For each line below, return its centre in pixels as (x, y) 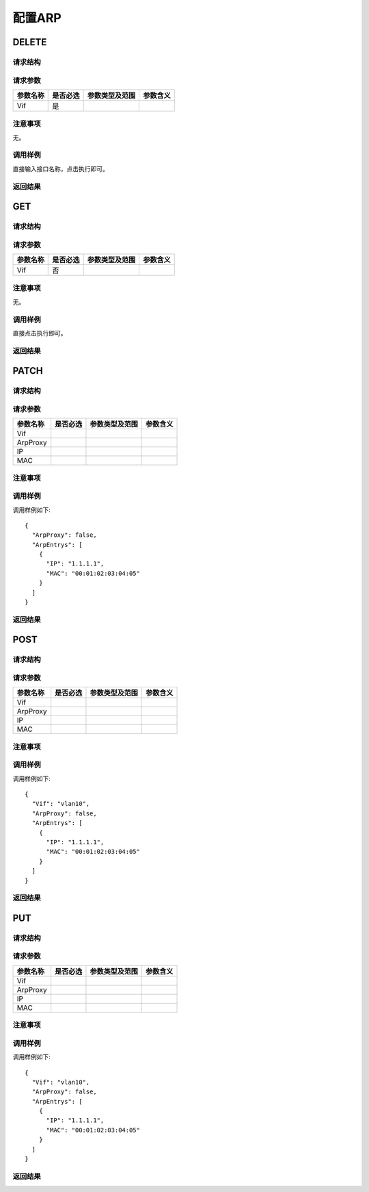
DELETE (30, 42)
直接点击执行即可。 (40, 333)
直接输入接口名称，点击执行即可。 (60, 168)
